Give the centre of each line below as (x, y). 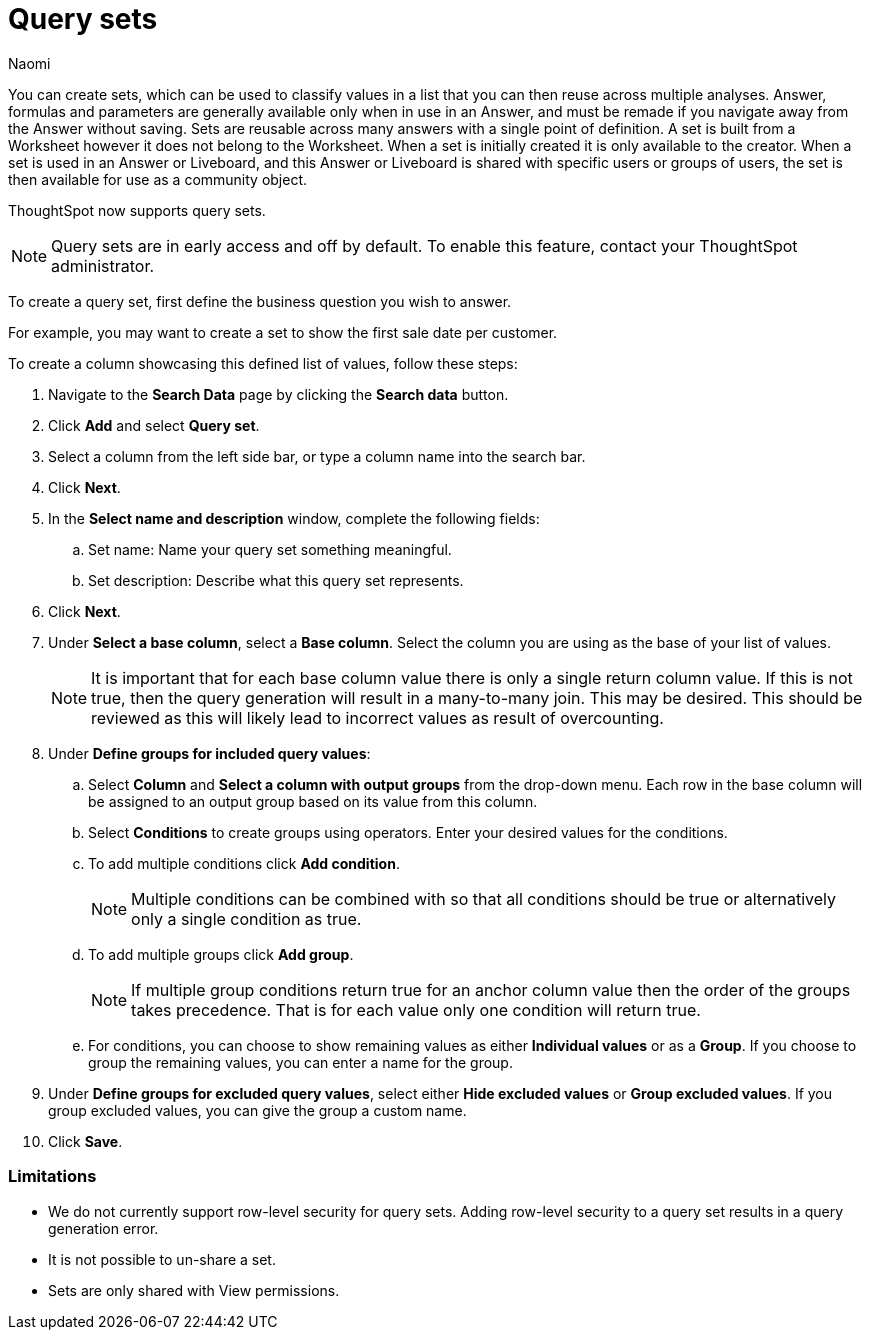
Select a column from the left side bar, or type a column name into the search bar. (317, 456)
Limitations (52, 1176)
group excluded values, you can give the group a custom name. (257, 1110)
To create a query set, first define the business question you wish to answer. (260, 301)
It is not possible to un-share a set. (162, 1259)
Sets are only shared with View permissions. (194, 1290)
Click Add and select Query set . (154, 425)
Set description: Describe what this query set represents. (276, 580)
